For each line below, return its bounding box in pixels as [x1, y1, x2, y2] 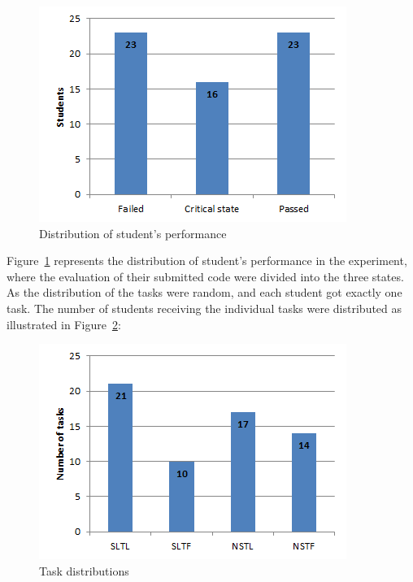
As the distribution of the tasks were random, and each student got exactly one [7, 284, 402, 301]
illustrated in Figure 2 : [7, 315, 121, 332]
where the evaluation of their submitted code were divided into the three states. [7, 267, 404, 284]
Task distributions [39, 562, 129, 579]
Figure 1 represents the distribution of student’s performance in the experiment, [7, 252, 407, 269]
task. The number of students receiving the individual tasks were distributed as [7, 299, 402, 316]
